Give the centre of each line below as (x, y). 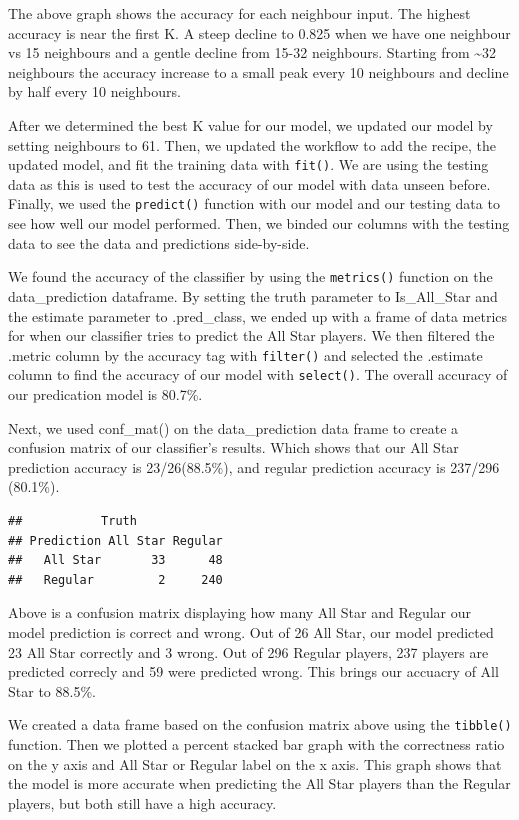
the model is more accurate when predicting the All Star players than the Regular (259, 783)
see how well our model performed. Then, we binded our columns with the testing (259, 223)
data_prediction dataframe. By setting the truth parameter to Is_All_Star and (253, 295)
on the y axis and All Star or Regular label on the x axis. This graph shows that (255, 763)
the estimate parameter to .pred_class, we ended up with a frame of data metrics (257, 315)
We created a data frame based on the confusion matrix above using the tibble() (260, 724)
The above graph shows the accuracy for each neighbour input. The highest (239, 13)
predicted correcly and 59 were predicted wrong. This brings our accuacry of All (253, 671)
